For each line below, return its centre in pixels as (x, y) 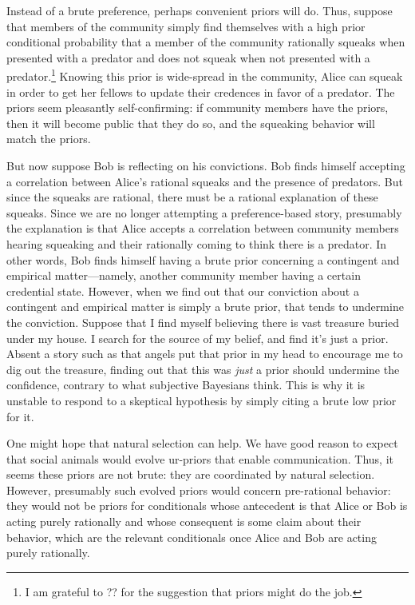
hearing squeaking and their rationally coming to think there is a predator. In (197, 243)
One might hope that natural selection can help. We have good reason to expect (202, 443)
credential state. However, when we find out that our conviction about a (183, 291)
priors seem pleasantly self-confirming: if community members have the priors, (198, 107)
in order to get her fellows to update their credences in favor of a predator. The (201, 92)
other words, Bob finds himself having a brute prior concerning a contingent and (203, 259)
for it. (20, 416)
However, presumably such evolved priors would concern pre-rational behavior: (199, 490)
